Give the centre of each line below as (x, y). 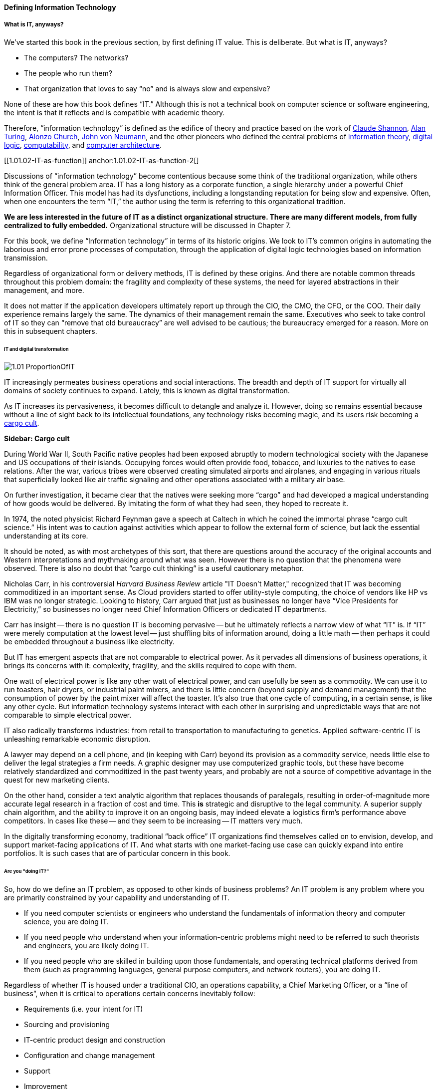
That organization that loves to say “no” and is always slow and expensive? (147, 88)
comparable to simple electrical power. (68, 715)
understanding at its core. (46, 536)
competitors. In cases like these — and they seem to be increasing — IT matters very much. (153, 821)
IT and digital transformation (36, 349)
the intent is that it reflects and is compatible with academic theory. (114, 112)
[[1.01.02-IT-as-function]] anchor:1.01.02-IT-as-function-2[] (102, 160)
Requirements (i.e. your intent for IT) (84, 1009)
